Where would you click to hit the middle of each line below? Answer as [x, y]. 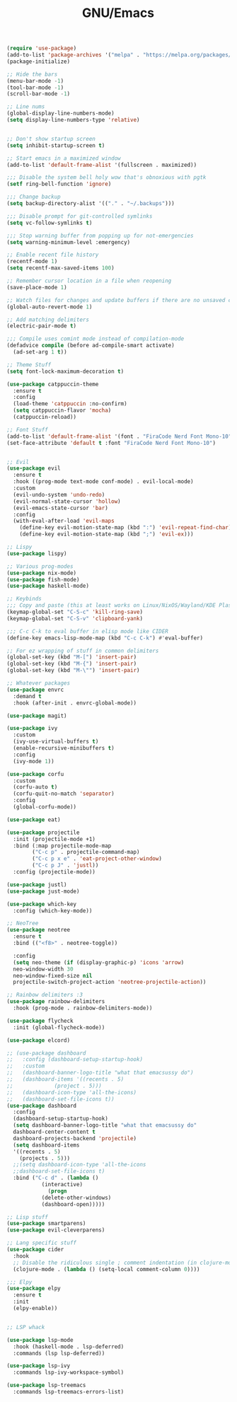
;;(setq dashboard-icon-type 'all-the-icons [80, 1165]
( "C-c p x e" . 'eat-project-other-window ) [97, 859]
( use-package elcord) [39, 1040]
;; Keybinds [24, 599]
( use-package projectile [43, 833]
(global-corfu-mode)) [45, 807]
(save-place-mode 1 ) [37, 287]
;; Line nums [26, 107]
